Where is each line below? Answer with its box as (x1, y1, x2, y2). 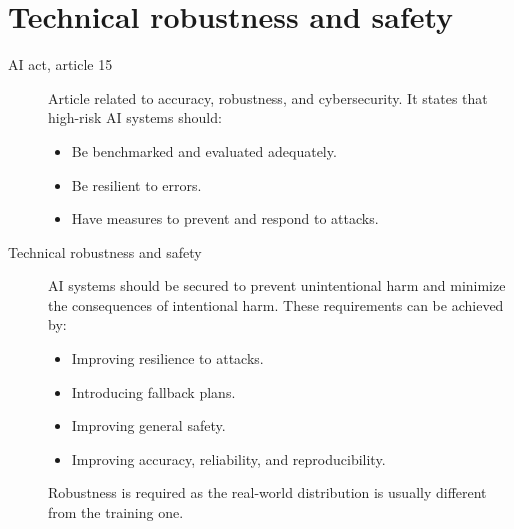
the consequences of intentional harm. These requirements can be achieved (48, 294, 504, 315)
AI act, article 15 (8, 54, 113, 75)
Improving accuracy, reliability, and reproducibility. (71, 448, 386, 469)
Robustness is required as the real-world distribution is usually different (48, 482, 487, 503)
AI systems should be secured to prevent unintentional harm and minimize (48, 275, 506, 296)
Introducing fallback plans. (71, 381, 236, 402)
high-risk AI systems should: (48, 107, 222, 128)
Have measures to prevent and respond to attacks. (71, 208, 379, 229)
